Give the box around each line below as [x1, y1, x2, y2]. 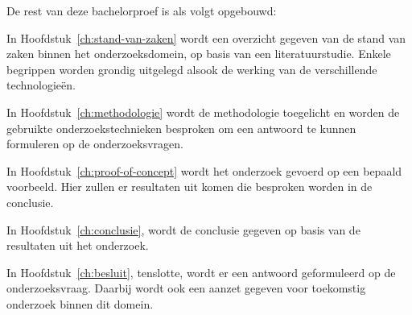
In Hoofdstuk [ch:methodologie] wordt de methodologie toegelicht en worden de [6, 103, 400, 120]
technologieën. [6, 77, 76, 93]
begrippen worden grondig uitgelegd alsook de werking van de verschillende [6, 60, 377, 77]
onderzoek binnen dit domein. [6, 295, 154, 312]
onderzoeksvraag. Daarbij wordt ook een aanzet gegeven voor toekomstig [6, 280, 366, 296]
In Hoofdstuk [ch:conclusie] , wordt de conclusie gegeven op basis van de [6, 221, 360, 238]
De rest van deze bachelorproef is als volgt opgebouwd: [6, 2, 277, 19]
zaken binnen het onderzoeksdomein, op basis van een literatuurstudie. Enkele [6, 45, 391, 62]
